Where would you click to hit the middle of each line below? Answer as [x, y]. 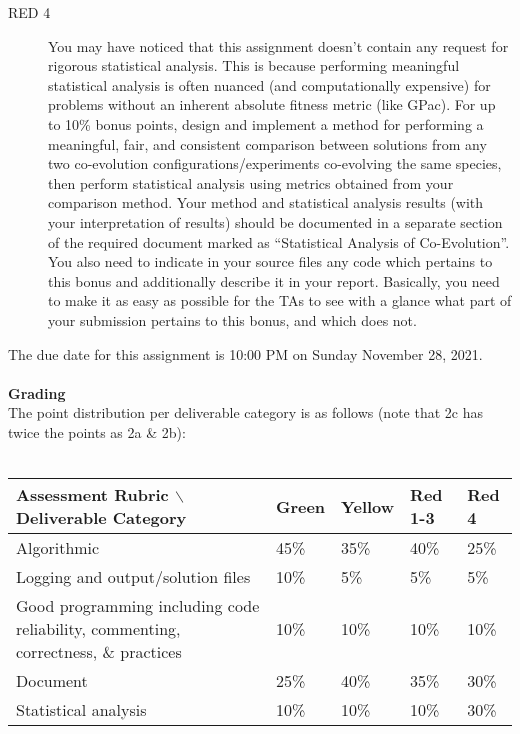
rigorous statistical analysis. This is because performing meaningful [254, 65]
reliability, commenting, [98, 629]
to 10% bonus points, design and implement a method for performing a [266, 123]
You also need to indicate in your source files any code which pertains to [270, 261]
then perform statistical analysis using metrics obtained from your [251, 182]
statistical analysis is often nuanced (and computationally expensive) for [269, 84]
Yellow [368, 506]
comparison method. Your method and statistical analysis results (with [266, 202]
